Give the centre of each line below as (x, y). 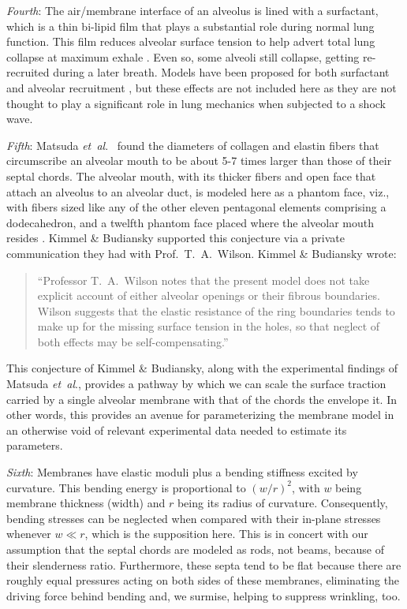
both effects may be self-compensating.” (133, 341)
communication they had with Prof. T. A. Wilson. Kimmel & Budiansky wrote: (202, 253)
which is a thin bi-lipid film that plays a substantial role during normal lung (190, 26)
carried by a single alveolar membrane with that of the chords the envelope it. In (202, 399)
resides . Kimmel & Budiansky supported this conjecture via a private (175, 238)
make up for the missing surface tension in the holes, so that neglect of (209, 326)
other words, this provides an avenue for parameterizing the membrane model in (200, 415)
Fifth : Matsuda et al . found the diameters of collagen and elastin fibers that (193, 145)
